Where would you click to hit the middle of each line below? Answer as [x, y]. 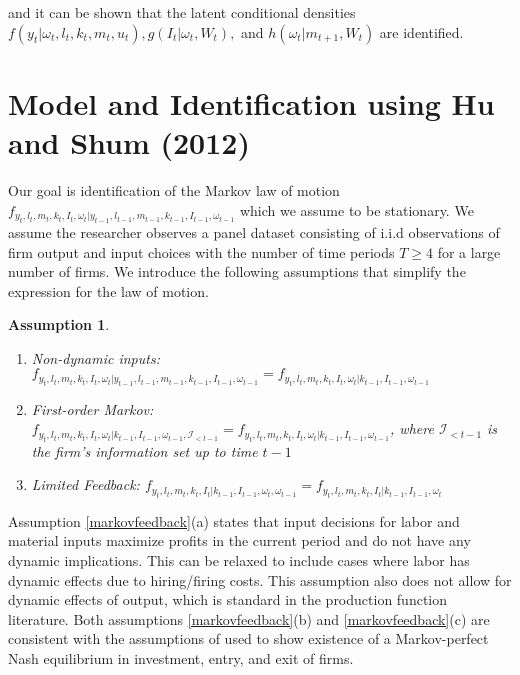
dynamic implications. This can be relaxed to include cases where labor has [239, 560]
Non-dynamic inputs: [95, 357]
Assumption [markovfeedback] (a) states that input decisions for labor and [234, 520]
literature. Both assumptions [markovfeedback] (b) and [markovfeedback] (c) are [249, 618]
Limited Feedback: [85, 484]
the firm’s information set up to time [144, 450]
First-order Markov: [92, 408]
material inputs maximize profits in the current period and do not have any [239, 540]
